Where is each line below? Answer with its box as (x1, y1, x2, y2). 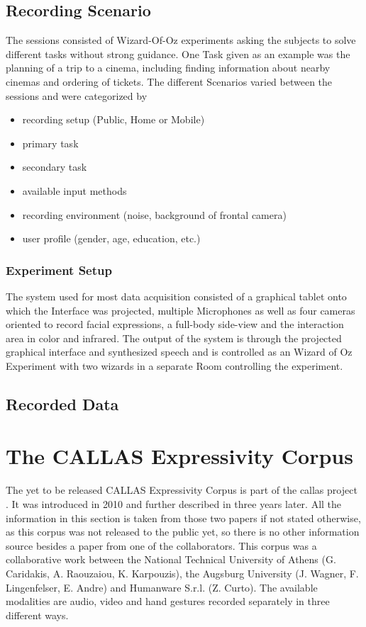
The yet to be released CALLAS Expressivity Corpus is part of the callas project (6, 482, 357, 497)
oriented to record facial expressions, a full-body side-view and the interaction (6, 317, 344, 332)
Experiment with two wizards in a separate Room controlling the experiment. (6, 358, 343, 373)
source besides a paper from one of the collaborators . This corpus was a (6, 538, 317, 553)
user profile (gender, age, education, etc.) (22, 231, 201, 246)
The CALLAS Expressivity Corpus (6, 441, 353, 470)
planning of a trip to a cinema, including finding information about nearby (6, 60, 331, 75)
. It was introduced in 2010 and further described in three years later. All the (6, 497, 342, 512)
